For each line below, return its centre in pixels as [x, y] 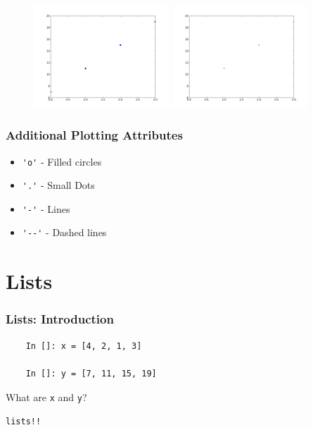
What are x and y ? [46, 397]
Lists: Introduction [60, 319]
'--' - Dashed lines [64, 232]
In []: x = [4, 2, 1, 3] [84, 346]
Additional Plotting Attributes [94, 135]
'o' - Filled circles [62, 161]
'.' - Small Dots [58, 185]
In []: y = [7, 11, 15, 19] [91, 373]
